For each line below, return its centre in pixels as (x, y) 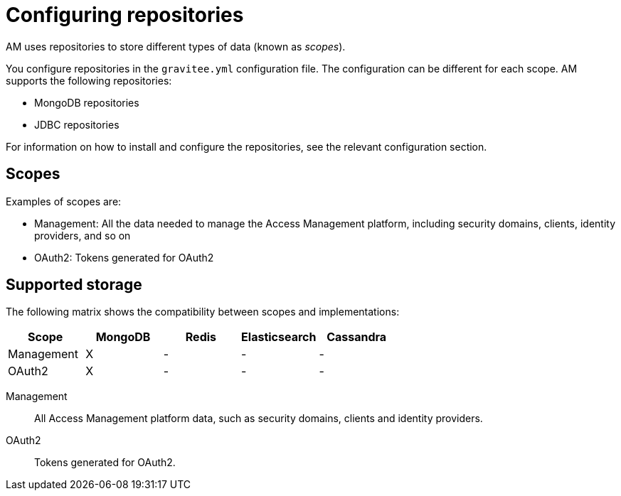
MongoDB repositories (87, 102)
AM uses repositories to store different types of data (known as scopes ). (176, 46)
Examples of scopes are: (64, 201)
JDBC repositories (77, 124)
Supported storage (74, 285)
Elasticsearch (279, 337)
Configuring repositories (125, 15)
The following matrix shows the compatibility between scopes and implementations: (203, 312)
